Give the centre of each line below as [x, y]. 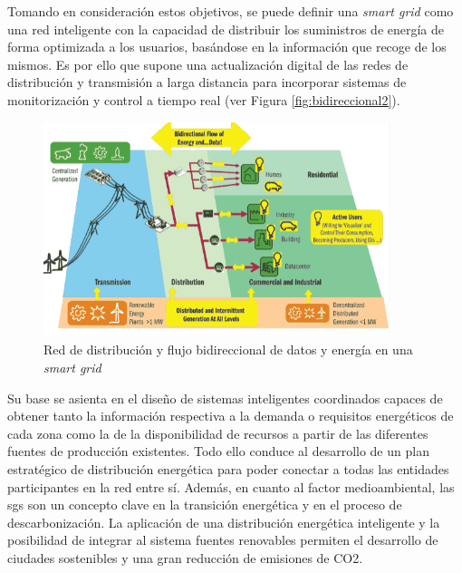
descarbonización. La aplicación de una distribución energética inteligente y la [224, 522]
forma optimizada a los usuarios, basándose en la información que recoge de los [227, 47]
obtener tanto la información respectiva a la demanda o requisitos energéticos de [231, 416]
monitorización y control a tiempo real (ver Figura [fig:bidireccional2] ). [204, 99]
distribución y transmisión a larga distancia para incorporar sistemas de [207, 82]
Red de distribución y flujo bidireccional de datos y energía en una [228, 350]
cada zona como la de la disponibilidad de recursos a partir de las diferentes [218, 433]
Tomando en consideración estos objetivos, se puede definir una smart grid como [231, 11]
